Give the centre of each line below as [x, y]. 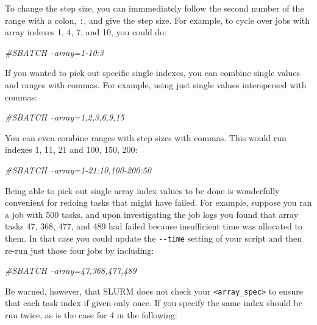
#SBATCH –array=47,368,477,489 [71, 271]
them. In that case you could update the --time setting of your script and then [153, 238]
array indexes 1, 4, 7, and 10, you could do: [86, 32]
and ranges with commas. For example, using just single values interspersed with [156, 85]
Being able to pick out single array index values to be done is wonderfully [142, 190]
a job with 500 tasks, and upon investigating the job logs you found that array [152, 214]
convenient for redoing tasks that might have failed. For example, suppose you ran [158, 202]
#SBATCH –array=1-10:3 [54, 52]
